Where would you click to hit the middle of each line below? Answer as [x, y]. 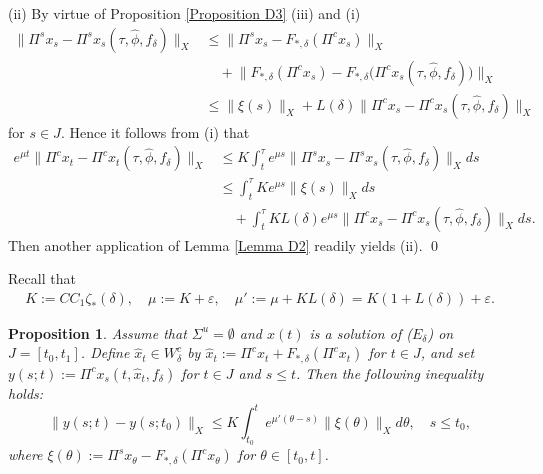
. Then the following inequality [390, 372]
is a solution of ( [360, 332]
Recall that [42, 278]
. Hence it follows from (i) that [155, 131]
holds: [26, 392]
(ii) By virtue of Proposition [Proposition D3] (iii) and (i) [184, 13]
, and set [447, 352]
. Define [105, 352]
